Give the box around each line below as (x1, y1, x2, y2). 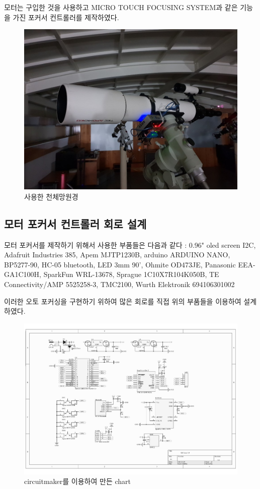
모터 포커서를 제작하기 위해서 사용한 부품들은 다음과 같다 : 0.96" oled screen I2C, (4, 239, 256, 250)
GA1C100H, (4, 269, 41, 280)
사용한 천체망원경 (24, 191, 78, 201)
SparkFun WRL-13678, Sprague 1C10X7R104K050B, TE (43, 269, 219, 280)
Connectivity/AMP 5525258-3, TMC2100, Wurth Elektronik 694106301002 (4, 278, 235, 289)
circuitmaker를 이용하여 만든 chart (24, 476, 131, 486)
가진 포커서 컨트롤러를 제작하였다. (13, 12, 119, 22)
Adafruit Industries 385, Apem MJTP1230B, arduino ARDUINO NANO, (4, 249, 230, 260)
